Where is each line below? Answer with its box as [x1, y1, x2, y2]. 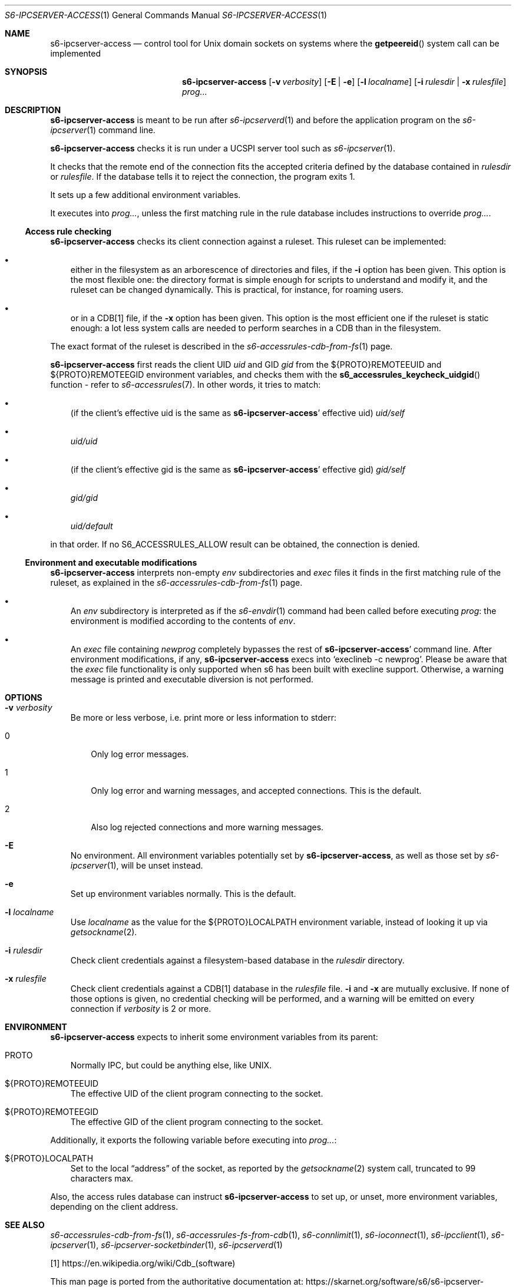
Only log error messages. [91, 749, 189, 759]
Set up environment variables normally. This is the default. [70, 889, 296, 899]
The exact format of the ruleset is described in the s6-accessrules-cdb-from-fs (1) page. [50, 341, 393, 351]
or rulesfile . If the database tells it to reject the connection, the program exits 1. [50, 171, 355, 181]
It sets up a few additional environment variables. [50, 190, 241, 200]
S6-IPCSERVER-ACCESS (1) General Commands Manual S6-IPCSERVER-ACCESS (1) [5, 10, 328, 20]
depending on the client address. [50, 1202, 178, 1212]
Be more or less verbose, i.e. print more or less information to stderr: [70, 712, 336, 722]
